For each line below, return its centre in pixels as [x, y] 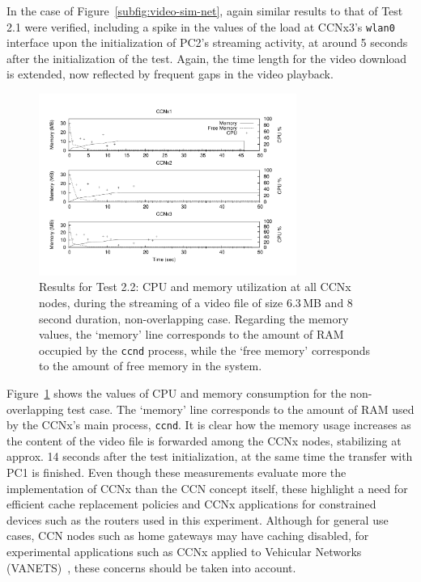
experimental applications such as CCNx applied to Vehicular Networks [184, 551]
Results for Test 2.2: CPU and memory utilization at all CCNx [195, 287]
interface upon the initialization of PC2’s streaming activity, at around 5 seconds [207, 42]
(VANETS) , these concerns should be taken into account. [151, 567]
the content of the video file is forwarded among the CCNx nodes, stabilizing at [204, 440]
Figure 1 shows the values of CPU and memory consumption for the [176, 392]
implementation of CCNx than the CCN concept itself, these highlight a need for [207, 488]
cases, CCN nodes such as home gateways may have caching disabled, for [188, 536]
